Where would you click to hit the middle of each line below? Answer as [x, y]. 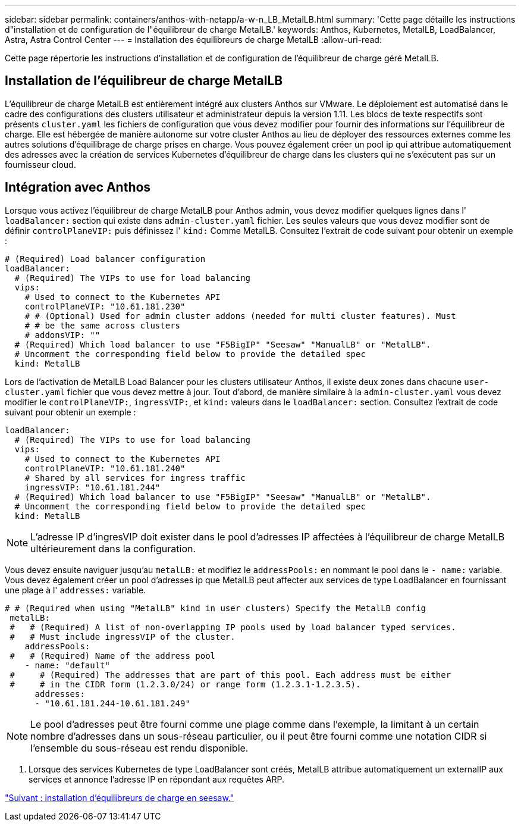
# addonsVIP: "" [62, 335]
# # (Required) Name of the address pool [113, 656]
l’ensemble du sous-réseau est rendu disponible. [139, 748]
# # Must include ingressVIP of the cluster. [123, 636]
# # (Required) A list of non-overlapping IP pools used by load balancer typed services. [233, 627]
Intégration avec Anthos [78, 187]
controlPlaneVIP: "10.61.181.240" [105, 468]
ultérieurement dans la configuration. [113, 548]
